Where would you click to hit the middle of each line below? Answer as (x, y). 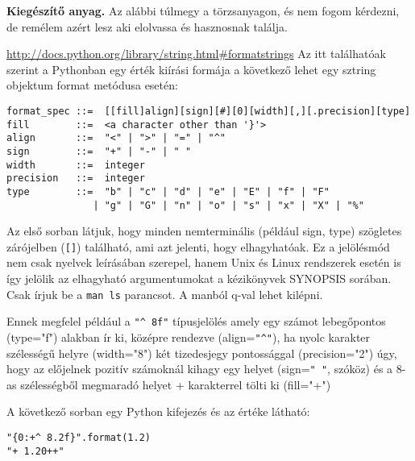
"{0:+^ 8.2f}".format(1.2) (79, 438)
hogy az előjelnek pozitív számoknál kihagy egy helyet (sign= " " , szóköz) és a (200, 369)
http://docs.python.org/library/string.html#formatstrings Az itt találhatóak (196, 54)
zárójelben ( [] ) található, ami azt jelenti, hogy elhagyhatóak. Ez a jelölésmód (198, 246)
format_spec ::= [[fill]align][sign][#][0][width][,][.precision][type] (209, 111)
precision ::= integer (76, 179)
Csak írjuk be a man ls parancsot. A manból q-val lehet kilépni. (165, 294)
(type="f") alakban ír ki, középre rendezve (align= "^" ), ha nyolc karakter (189, 336)
